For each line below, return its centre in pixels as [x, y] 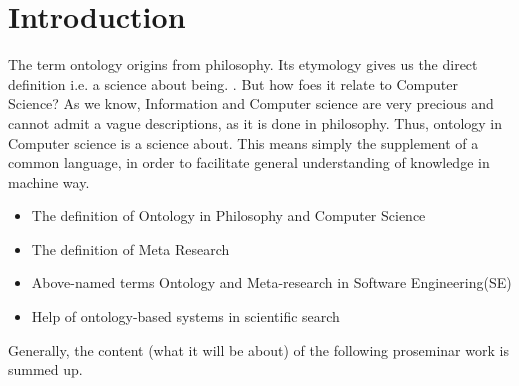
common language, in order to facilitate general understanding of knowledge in [249, 162]
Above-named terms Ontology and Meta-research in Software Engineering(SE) [271, 282]
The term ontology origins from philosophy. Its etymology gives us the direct [243, 64]
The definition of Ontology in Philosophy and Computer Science [228, 215]
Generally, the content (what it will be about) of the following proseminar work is [258, 349]
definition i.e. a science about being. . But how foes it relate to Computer [233, 83]
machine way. [49, 181]
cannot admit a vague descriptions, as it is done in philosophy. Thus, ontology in [255, 122]
